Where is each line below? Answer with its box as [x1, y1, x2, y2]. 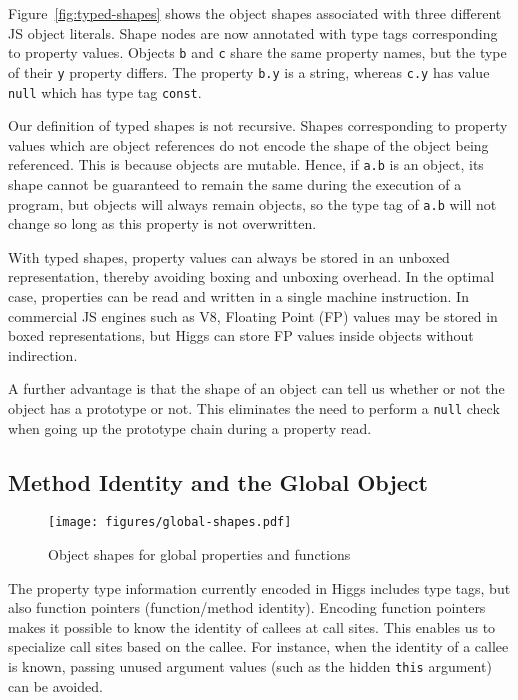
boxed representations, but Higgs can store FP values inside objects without [8, 325, 474, 346]
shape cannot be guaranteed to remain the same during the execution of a [8, 174, 462, 194]
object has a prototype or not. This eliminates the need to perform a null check [8, 398, 500, 418]
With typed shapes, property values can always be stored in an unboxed [8, 246, 450, 267]
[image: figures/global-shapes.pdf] [48, 515, 292, 530]
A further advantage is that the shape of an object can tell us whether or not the [8, 378, 505, 399]
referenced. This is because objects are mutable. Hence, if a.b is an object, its [8, 154, 484, 175]
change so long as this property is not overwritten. [8, 213, 317, 234]
